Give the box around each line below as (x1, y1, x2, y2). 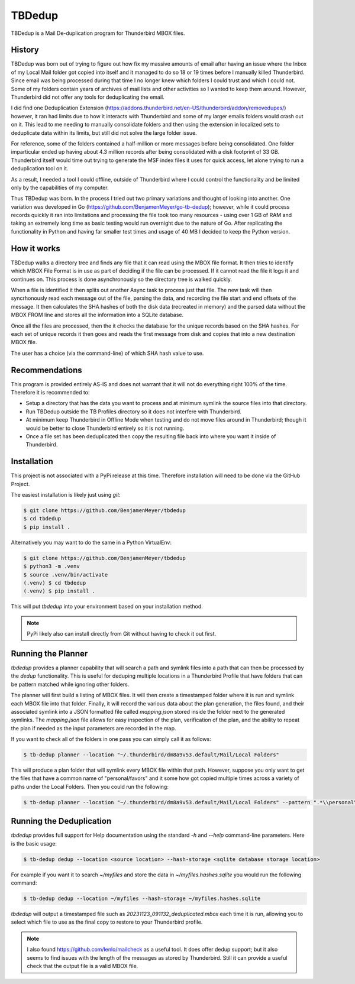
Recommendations (11, 365, 82, 375)
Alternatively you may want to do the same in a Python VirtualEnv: (11, 539, 172, 546)
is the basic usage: (11, 840, 57, 847)
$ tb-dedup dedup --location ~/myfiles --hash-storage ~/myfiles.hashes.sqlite (23, 895, 261, 902)
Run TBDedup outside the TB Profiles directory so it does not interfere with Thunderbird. (25, 408, 242, 415)
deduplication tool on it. (11, 165, 69, 172)
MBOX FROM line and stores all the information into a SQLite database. (11, 311, 184, 319)
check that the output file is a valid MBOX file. (27, 963, 138, 970)
